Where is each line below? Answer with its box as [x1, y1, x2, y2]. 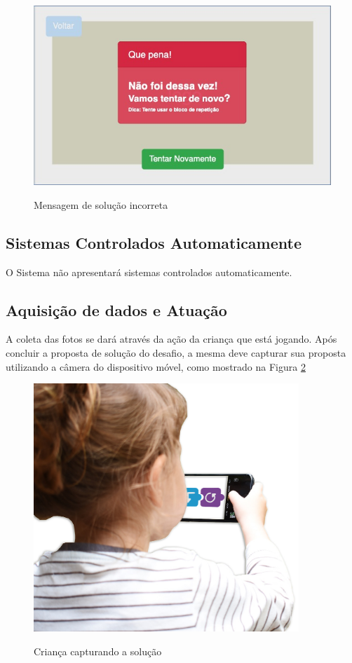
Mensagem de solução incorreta [34, 197, 168, 212]
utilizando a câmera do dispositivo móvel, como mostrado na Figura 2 [6, 359, 306, 374]
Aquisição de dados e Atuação [6, 299, 227, 320]
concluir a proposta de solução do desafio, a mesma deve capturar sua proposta [6, 345, 346, 360]
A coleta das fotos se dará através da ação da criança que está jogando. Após [6, 331, 337, 346]
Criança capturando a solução [34, 643, 162, 658]
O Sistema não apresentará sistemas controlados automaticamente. [6, 264, 292, 279]
